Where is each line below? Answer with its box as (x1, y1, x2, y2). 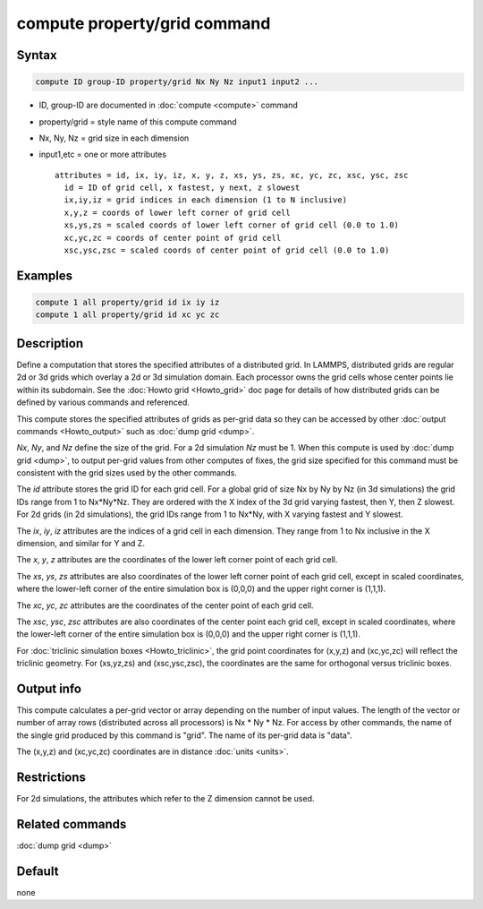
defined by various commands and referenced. (16, 397, 190, 407)
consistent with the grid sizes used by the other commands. (16, 467, 237, 478)
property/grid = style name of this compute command (38, 116, 237, 127)
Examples (16, 268, 73, 283)
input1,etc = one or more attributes (38, 149, 167, 160)
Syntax (16, 47, 57, 63)
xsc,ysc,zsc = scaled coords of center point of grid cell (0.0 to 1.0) (64, 245, 390, 255)
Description (16, 336, 84, 351)
